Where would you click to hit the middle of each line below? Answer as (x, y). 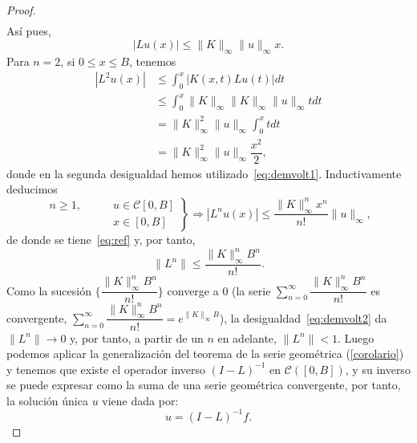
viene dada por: (140, 400)
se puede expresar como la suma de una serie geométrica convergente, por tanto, (204, 385)
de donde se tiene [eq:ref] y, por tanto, (101, 239)
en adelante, (247, 337)
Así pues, (29, 31)
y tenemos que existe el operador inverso (106, 369)
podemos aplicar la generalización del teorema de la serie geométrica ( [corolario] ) (205, 354)
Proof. (21, 10)
